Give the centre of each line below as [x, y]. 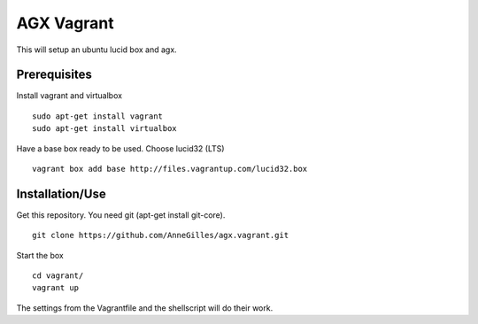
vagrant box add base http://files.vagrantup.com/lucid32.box [170, 169]
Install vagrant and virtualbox [69, 96]
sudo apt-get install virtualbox [104, 129]
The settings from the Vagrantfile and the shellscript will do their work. [145, 308]
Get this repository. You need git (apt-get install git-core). [121, 215]
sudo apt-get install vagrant [98, 116]
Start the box [40, 255]
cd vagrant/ [58, 276]
